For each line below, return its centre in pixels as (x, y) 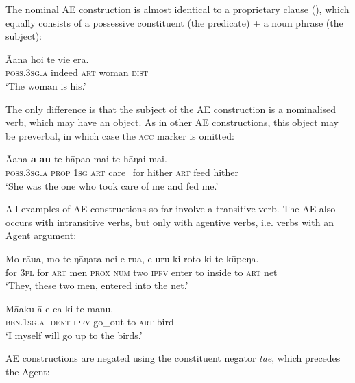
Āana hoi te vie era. (47, 59)
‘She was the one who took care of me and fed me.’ (112, 185)
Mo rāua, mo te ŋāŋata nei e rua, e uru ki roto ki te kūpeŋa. (132, 258)
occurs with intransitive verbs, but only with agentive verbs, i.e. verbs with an (170, 222)
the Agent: (28, 372)
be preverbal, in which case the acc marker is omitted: (120, 135)
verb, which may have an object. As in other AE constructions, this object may (172, 122)
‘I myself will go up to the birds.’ (74, 335)
